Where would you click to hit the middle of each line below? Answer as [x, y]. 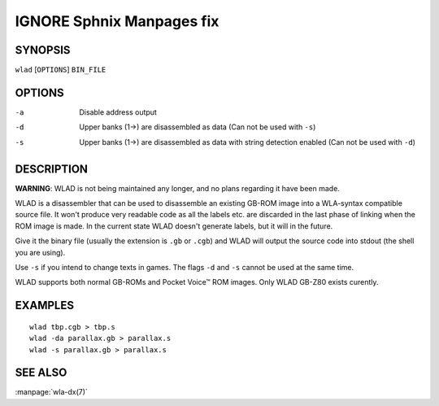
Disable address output [118, 112]
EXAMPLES [45, 306]
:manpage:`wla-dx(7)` [52, 392]
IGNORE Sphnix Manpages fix [117, 21]
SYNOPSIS [43, 50]
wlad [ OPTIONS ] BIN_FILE [61, 70]
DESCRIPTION [52, 169]
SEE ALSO [41, 373]
